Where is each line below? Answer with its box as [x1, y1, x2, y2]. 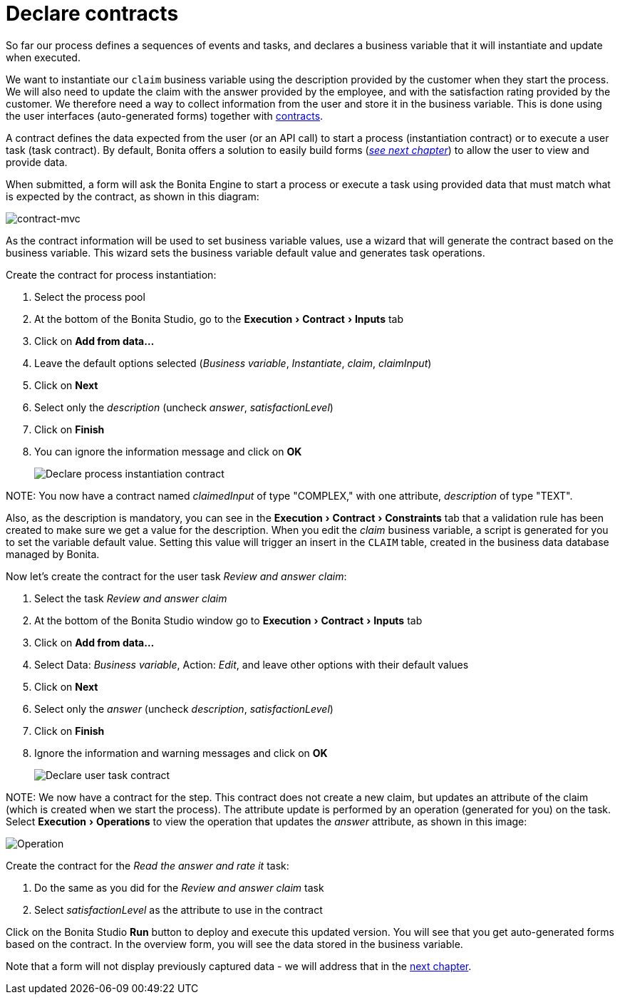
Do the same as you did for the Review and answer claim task [34, 881, 324, 894]
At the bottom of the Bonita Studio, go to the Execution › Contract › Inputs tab [34, 312, 404, 325]
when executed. [6, 51, 81, 63]
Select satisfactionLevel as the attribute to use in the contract [34, 903, 323, 916]
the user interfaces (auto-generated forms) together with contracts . [6, 109, 324, 122]
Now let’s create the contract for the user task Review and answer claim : [6, 569, 347, 582]
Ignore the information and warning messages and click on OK [34, 746, 328, 759]
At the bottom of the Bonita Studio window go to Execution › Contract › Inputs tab [34, 614, 423, 627]
